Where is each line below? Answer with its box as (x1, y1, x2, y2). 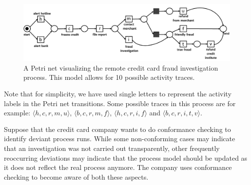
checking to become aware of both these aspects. (4, 171, 149, 182)
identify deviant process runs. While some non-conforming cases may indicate (4, 133, 235, 144)
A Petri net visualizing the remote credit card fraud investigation (23, 62, 218, 73)
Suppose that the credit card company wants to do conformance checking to (4, 124, 231, 134)
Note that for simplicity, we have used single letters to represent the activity (4, 88, 232, 98)
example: (4, 108, 31, 118)
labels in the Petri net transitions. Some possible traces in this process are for (4, 98, 236, 108)
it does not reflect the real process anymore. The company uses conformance (4, 162, 232, 172)
